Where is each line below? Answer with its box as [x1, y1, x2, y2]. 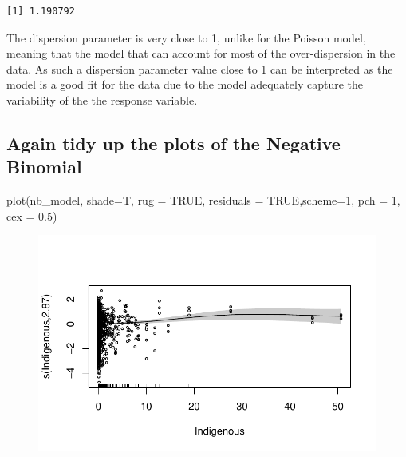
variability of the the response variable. [6, 91, 198, 108]
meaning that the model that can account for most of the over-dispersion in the [6, 45, 396, 62]
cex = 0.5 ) [6, 207, 57, 224]
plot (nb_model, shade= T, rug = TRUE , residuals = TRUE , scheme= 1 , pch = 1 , [6, 192, 400, 209]
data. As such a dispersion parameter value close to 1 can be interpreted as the [6, 60, 393, 77]
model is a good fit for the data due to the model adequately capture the [6, 76, 363, 93]
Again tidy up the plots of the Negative [6, 130, 341, 155]
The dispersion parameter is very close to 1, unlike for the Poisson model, [6, 29, 366, 46]
